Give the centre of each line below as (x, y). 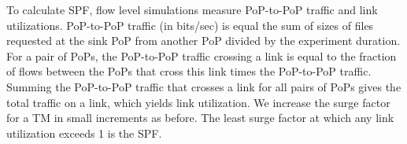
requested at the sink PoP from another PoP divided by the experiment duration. (203, 41)
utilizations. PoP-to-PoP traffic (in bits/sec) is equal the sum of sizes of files (190, 25)
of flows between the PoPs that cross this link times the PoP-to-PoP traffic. (189, 71)
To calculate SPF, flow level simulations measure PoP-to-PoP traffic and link (192, 9)
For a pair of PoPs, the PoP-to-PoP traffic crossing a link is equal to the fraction (202, 55)
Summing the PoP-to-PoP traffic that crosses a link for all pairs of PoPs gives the (204, 86)
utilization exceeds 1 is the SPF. (84, 133)
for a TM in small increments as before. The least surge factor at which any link (200, 118)
